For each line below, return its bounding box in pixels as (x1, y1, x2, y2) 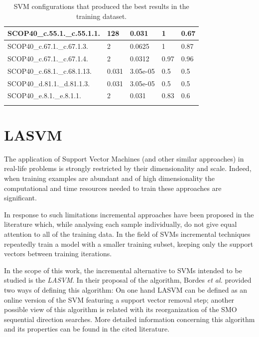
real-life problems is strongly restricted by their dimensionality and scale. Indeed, (4, 163, 252, 173)
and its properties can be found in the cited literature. (4, 324, 170, 334)
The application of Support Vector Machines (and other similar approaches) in (4, 153, 244, 164)
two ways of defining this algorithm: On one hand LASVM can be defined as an (4, 285, 248, 295)
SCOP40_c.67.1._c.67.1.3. (7, 41, 88, 51)
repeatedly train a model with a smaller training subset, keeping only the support (4, 238, 254, 249)
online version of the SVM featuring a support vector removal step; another (4, 294, 235, 305)
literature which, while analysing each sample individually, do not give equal (4, 219, 237, 229)
